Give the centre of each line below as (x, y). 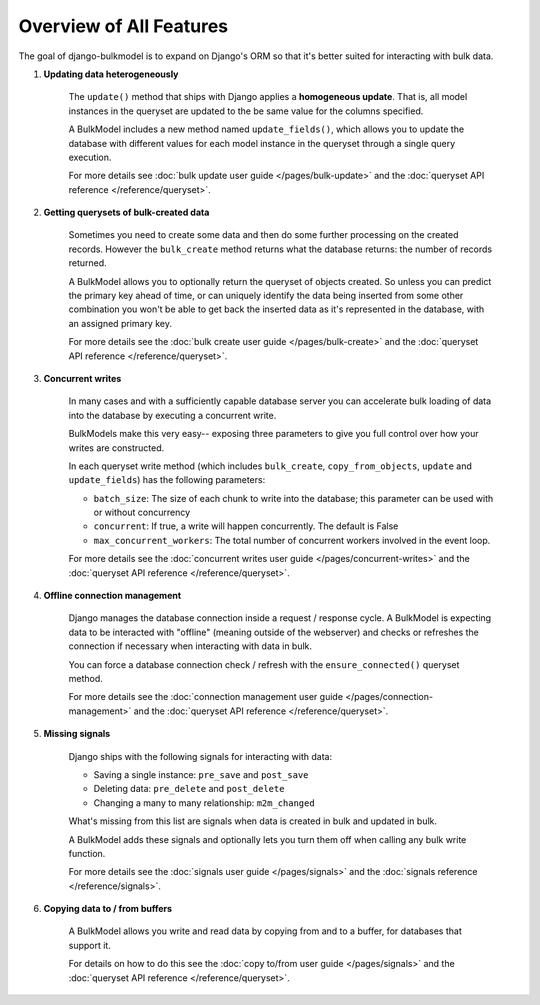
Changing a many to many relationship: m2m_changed (204, 802)
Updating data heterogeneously (111, 74)
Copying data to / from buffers (108, 909)
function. (87, 853)
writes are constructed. (116, 447)
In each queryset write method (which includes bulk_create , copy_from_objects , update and (270, 466)
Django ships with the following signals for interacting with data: (200, 756)
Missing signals (77, 734)
